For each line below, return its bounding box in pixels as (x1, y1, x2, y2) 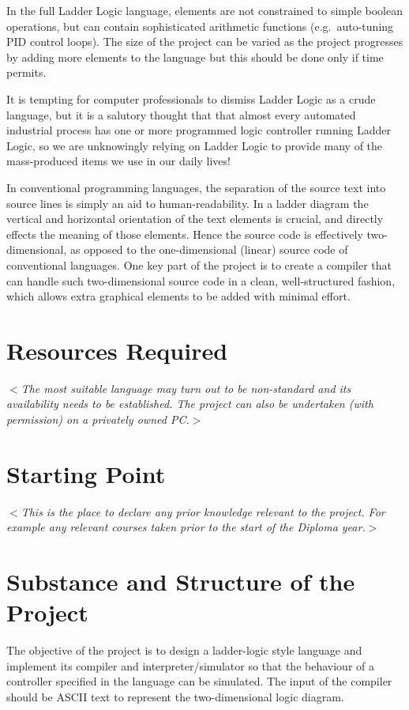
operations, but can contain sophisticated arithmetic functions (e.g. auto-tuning (6, 17, 394, 34)
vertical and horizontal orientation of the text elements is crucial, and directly (6, 210, 384, 227)
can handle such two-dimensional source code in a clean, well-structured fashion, (6, 272, 396, 289)
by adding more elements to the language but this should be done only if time (6, 48, 384, 65)
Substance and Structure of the (6, 565, 355, 598)
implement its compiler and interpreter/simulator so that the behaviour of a (6, 657, 374, 674)
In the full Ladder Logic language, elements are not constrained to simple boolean (6, 2, 403, 18)
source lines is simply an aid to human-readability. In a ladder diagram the (6, 194, 369, 211)
